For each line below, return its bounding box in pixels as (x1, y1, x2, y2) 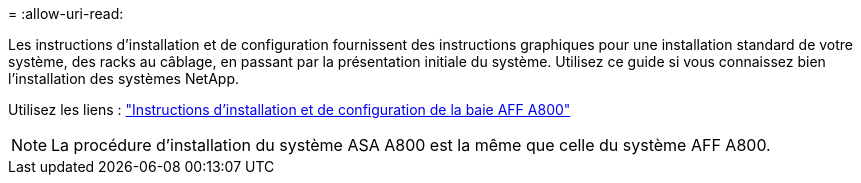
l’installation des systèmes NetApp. (8, 70, 240, 87)
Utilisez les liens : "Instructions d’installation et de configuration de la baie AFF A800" (8, 101, 571, 118)
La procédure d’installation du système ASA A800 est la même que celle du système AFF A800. (51, 135, 771, 155)
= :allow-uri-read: (8, 5, 124, 22)
